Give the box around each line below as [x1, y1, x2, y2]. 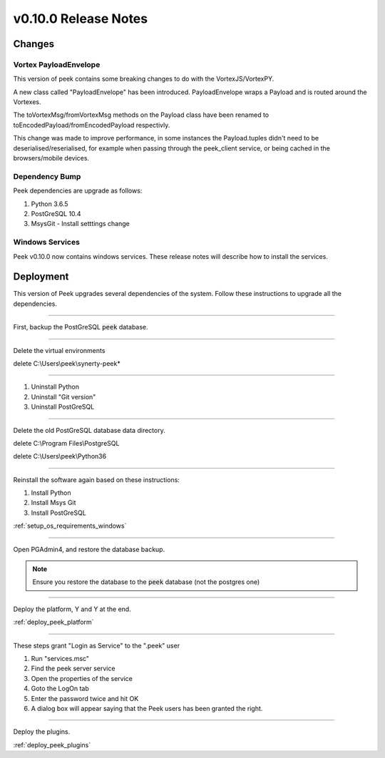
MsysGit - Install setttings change [31, 220, 130, 228]
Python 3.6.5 [31, 200, 68, 208]
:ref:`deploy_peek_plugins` [13, 740, 91, 749]
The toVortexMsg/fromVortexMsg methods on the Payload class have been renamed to [13, 111, 269, 119]
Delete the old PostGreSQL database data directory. [13, 426, 165, 434]
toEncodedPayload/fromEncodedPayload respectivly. [13, 121, 170, 129]
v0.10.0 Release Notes [13, 11, 148, 26]
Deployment [13, 271, 69, 283]
